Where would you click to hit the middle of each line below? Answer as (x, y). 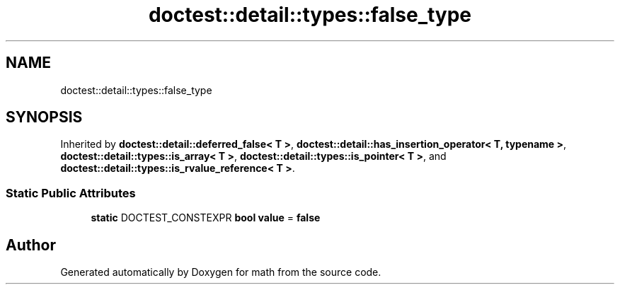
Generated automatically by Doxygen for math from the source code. (221, 272)
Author (31, 245)
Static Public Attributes (71, 193)
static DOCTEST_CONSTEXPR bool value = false (206, 218)
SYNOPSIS (44, 117)
